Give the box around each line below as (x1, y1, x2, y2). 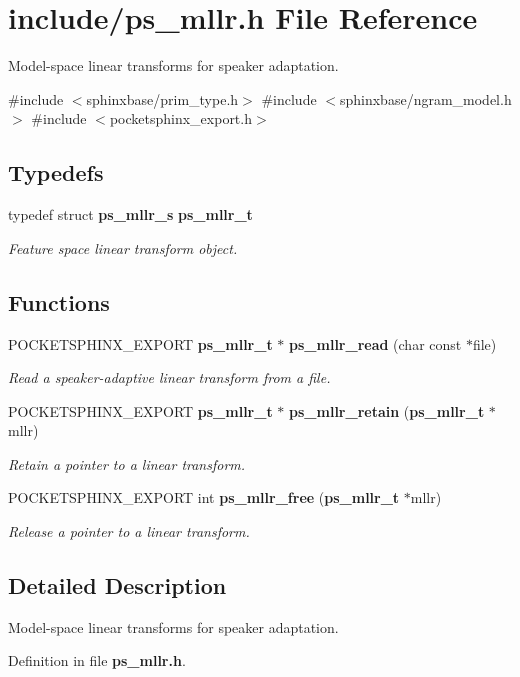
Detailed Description (8, 570, 227, 601)
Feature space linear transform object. (8, 237, 238, 258)
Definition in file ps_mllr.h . (8, 650, 186, 671)
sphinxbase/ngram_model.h (339, 88, 512, 109)
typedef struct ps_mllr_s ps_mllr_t (8, 204, 253, 225)
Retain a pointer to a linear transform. (8, 453, 246, 474)
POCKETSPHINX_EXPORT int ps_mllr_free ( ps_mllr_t (8, 487, 400, 508)
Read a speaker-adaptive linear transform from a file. (8, 367, 331, 388)
